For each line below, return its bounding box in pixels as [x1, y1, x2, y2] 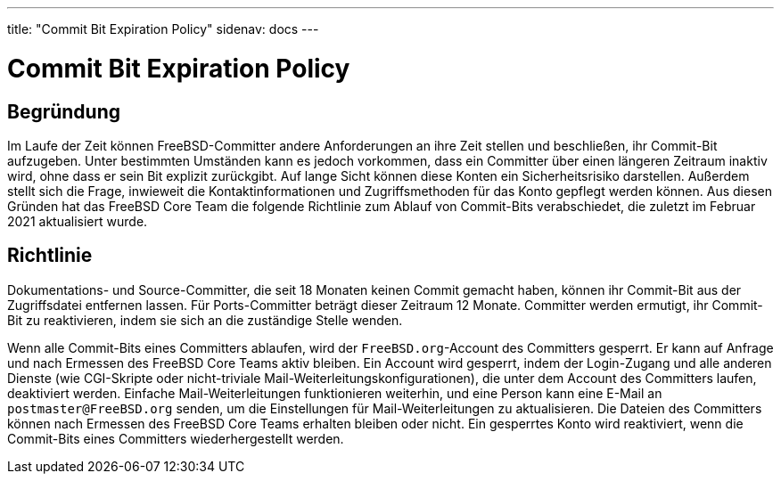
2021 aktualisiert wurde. [7, 213, 148, 229]
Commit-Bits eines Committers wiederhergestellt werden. [7, 430, 344, 446]
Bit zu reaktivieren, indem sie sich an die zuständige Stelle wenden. [7, 312, 403, 328]
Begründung [7, 100, 121, 123]
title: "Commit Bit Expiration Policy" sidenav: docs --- [7, 21, 319, 37]
